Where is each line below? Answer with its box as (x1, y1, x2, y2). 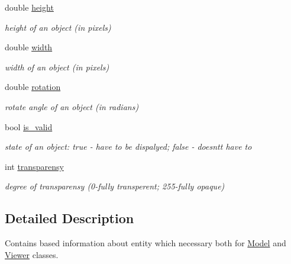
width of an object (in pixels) (5, 60, 109, 73)
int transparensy (5, 160, 64, 172)
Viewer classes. (5, 248, 59, 260)
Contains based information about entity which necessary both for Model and (5, 237, 286, 249)
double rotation (5, 81, 61, 93)
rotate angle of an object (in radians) (5, 100, 139, 112)
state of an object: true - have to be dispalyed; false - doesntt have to (5, 140, 252, 153)
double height (5, 1, 54, 13)
